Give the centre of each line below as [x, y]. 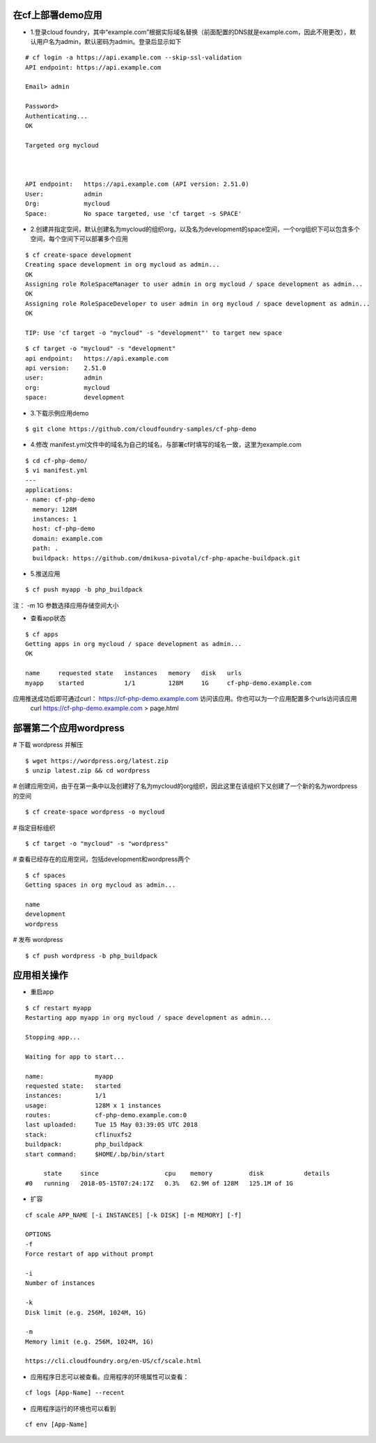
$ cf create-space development [79, 255]
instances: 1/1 [66, 1096]
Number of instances [60, 1283]
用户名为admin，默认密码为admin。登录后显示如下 [109, 41]
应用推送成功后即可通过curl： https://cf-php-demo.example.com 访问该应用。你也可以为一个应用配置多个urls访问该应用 [185, 698]
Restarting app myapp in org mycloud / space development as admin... [148, 1018]
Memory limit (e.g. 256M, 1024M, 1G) [90, 1341]
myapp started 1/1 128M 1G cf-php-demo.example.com [169, 683]
